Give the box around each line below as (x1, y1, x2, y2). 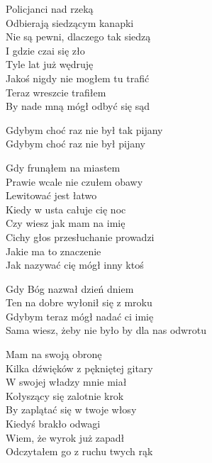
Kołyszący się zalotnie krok (6, 388, 124, 403)
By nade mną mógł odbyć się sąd (6, 99, 150, 113)
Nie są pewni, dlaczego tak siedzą (6, 29, 151, 44)
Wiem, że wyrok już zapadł (6, 430, 125, 445)
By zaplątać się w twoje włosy (6, 402, 137, 417)
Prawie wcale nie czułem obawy (6, 174, 143, 189)
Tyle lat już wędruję (6, 57, 94, 72)
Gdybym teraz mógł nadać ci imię (6, 308, 154, 323)
